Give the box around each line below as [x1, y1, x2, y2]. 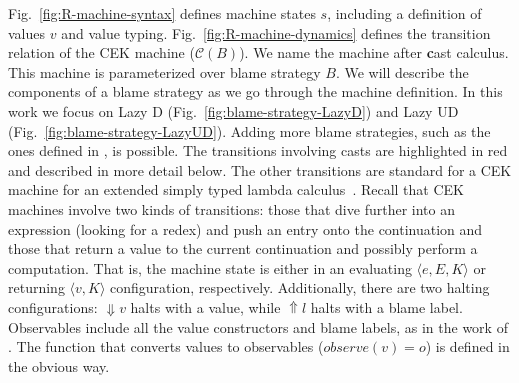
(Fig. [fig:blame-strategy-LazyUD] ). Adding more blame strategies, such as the [8, 120, 491, 141]
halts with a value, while [130, 296, 281, 317]
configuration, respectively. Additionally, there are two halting [110, 277, 490, 298]
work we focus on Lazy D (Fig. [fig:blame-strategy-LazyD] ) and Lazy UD [8, 100, 459, 121]
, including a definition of [327, 3, 482, 23]
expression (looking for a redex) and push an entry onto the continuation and [8, 218, 483, 239]
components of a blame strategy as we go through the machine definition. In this [8, 81, 503, 102]
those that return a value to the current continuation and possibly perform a [8, 238, 478, 259]
